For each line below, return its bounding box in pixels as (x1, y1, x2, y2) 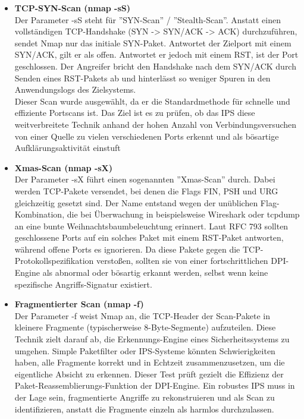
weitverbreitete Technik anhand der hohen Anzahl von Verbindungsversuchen (14, 118, 297, 130)
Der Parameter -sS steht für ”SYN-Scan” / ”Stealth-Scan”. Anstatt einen (14, 13, 281, 26)
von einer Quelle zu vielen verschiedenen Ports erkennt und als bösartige (14, 130, 279, 142)
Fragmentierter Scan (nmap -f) (14, 298, 144, 310)
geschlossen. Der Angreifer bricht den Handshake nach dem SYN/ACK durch (14, 59, 296, 72)
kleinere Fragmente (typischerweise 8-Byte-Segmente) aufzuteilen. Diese (14, 321, 276, 333)
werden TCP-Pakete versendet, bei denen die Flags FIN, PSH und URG (14, 184, 278, 197)
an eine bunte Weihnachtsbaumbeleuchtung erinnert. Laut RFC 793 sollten (14, 219, 289, 232)
